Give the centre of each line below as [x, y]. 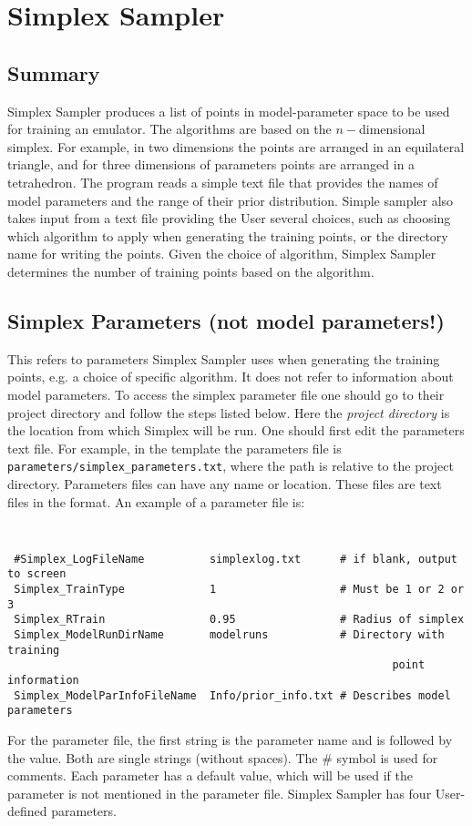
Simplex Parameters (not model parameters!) [226, 320]
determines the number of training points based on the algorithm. [191, 271]
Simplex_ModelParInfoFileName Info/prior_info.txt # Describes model [232, 695]
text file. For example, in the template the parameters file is [174, 448]
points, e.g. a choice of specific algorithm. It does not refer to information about [231, 377]
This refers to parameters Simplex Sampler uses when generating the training [224, 358]
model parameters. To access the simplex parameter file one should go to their [226, 394]
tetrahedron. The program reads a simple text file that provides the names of [223, 182]
